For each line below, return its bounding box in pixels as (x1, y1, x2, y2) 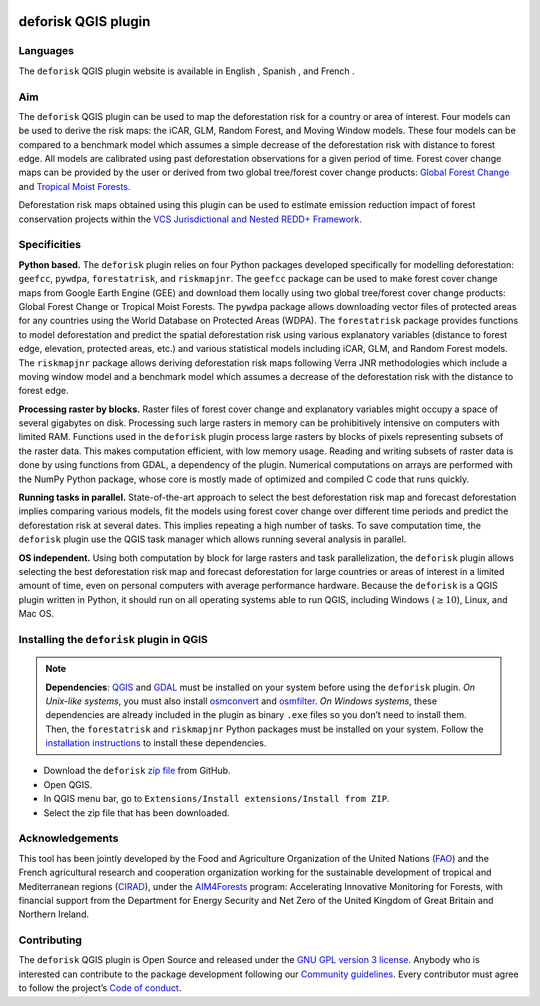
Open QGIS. (43, 778, 93, 790)
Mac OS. (18, 608, 55, 620)
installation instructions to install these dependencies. (45, 737, 267, 749)
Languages (18, 44, 75, 58)
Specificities (18, 238, 82, 252)
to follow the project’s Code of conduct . (18, 982, 182, 994)
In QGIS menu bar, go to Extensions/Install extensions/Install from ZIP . (43, 793, 390, 805)
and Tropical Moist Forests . (18, 180, 131, 192)
